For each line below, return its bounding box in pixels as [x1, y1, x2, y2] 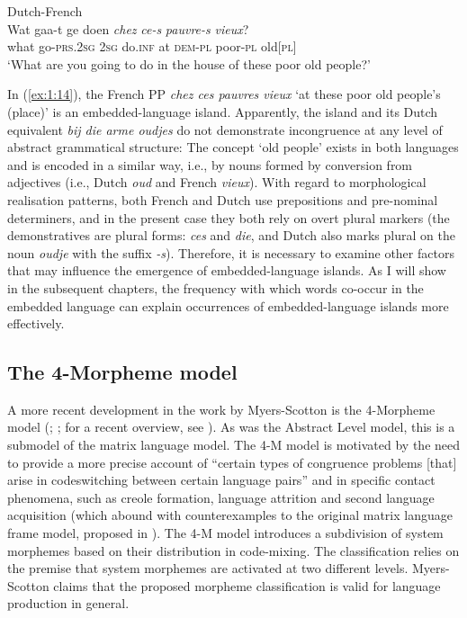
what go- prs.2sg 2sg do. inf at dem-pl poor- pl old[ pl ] [7, 37, 297, 56]
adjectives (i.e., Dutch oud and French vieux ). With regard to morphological [7, 173, 427, 192]
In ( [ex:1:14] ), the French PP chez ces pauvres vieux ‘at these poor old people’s [7, 85, 441, 103]
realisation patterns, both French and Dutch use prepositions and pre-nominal [7, 190, 438, 209]
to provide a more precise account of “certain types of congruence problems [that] [7, 452, 457, 471]
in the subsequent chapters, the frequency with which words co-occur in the [7, 278, 424, 297]
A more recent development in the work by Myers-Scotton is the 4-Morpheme [7, 399, 436, 418]
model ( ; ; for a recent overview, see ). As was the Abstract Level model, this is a [7, 417, 455, 436]
